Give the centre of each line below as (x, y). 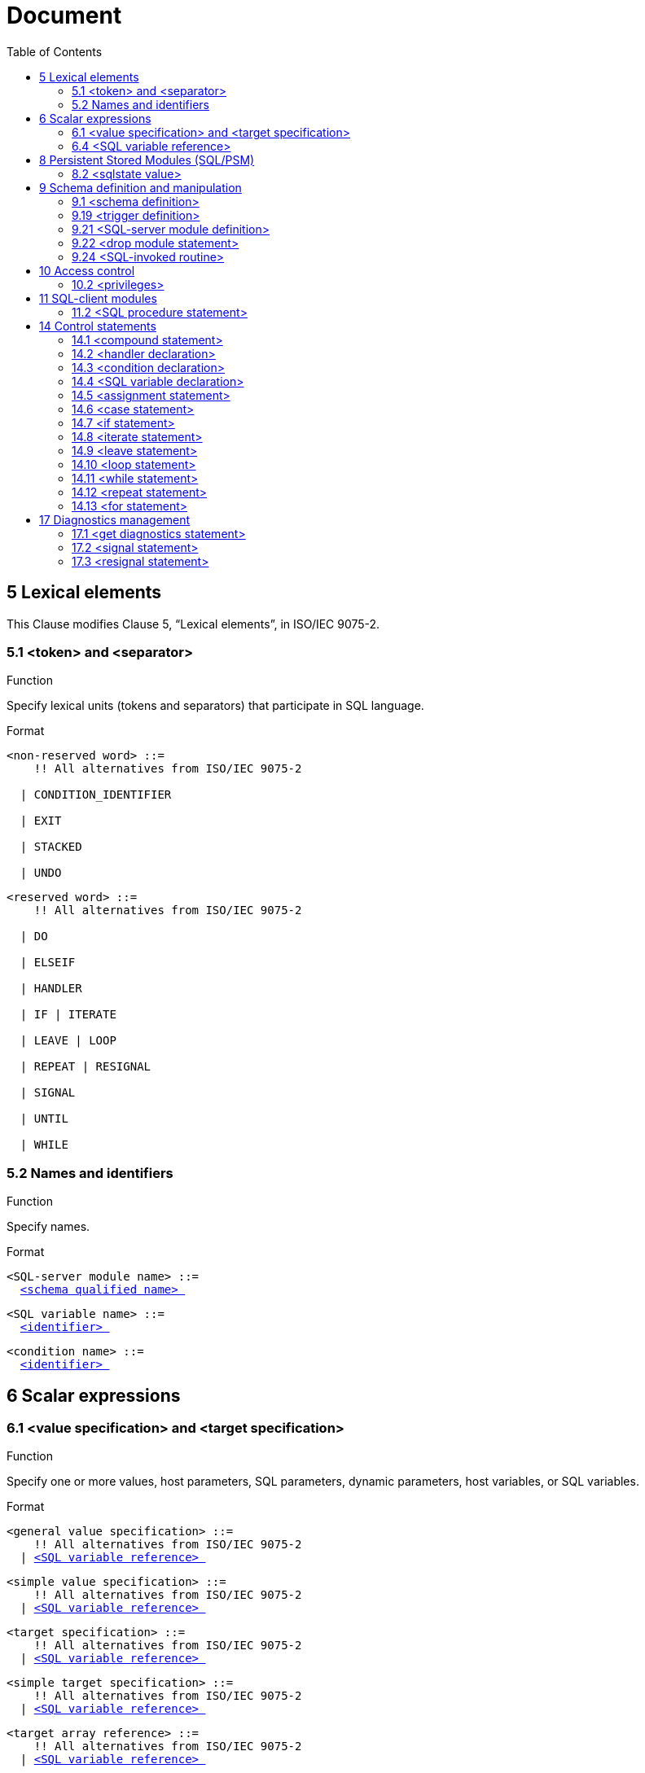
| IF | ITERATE (68, 1015)
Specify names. (48, 1227)
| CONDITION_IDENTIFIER (96, 795)
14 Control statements (98, 326)
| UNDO (41, 873)
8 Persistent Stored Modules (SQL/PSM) (147, 160)
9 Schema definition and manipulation (140, 187)
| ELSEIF (48, 963)
